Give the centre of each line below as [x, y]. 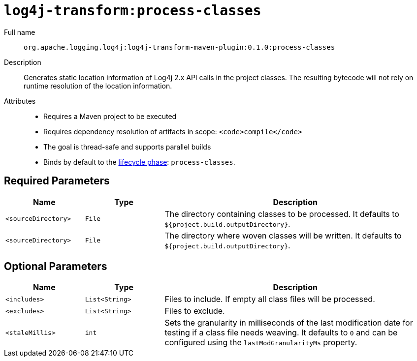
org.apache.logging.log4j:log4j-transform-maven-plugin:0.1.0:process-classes [179, 47]
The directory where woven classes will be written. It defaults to [283, 235]
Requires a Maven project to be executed [110, 116]
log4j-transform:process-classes [133, 11]
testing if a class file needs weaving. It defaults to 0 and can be [281, 333]
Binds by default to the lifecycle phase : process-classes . [139, 162]
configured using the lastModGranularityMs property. [261, 343]
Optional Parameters [56, 267]
